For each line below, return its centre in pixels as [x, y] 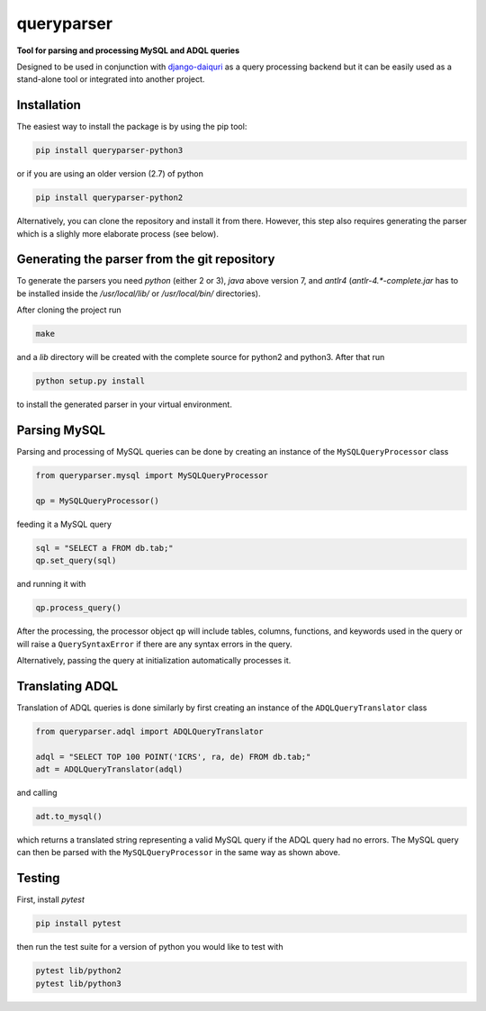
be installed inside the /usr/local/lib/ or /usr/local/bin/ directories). [139, 293]
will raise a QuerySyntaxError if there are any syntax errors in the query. [154, 644]
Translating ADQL [67, 686]
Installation [49, 105]
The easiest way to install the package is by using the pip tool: [132, 127]
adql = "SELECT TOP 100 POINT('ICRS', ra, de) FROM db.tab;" [173, 757]
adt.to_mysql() [69, 816]
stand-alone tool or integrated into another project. [111, 79]
